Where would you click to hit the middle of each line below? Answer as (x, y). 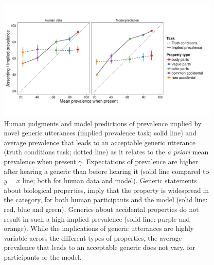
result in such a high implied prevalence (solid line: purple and (97, 218)
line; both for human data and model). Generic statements (110, 180)
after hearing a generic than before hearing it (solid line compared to (107, 171)
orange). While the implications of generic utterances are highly (99, 228)
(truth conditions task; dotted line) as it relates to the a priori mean (106, 152)
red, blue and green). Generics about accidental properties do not (101, 209)
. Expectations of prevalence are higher (140, 161)
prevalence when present (40, 161)
